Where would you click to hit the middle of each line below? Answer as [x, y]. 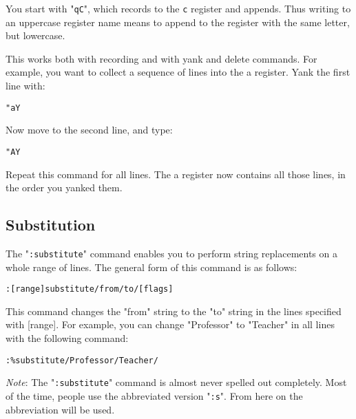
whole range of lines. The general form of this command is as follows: [151, 267]
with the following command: [67, 338]
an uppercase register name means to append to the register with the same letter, [178, 22]
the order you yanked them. [64, 187]
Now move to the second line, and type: [89, 130]
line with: [25, 86]
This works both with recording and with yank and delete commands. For [161, 58]
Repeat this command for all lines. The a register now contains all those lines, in [176, 174]
